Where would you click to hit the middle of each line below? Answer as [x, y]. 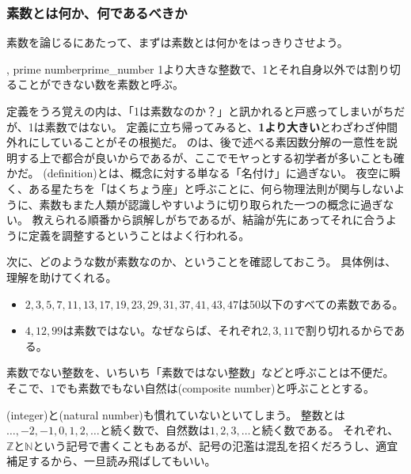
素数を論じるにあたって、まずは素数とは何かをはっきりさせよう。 [177, 42]
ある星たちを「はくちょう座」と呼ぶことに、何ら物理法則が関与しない [211, 188]
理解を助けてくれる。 [62, 277]
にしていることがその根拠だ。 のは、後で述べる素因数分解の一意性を [207, 142]
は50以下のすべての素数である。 [321, 303]
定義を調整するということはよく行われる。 [139, 235]
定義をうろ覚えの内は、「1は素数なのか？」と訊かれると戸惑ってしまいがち [200, 111]
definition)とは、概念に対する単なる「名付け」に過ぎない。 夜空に [218, 173]
